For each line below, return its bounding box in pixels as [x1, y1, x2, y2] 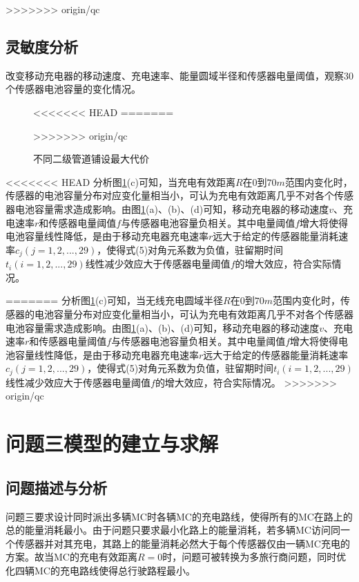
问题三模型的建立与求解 [6, 429, 219, 458]
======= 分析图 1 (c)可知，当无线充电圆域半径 [6, 293, 224, 308]
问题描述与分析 [6, 476, 107, 498]
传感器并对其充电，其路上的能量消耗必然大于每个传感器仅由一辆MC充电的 [14, 536, 350, 550]
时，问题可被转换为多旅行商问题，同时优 [162, 550, 347, 564]
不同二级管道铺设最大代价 [33, 151, 149, 166]
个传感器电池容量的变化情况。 [6, 82, 141, 96]
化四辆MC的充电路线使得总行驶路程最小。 [6, 563, 195, 577]
